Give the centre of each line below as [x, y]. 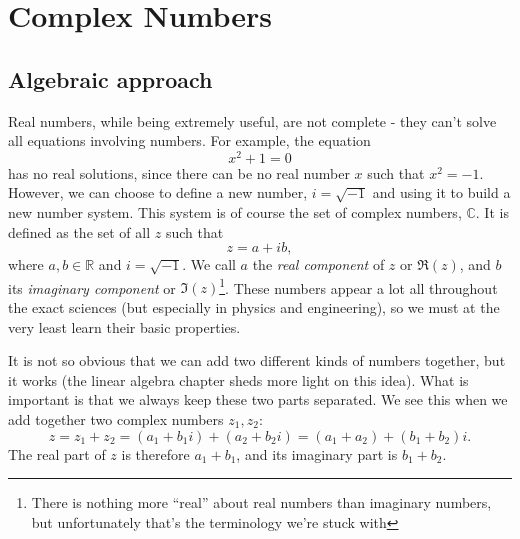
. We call [209, 264]
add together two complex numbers [116, 419]
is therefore [155, 453]
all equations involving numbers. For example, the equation [189, 140]
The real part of [57, 453]
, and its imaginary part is [317, 453]
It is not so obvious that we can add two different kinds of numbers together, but [257, 360]
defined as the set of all [79, 231]
